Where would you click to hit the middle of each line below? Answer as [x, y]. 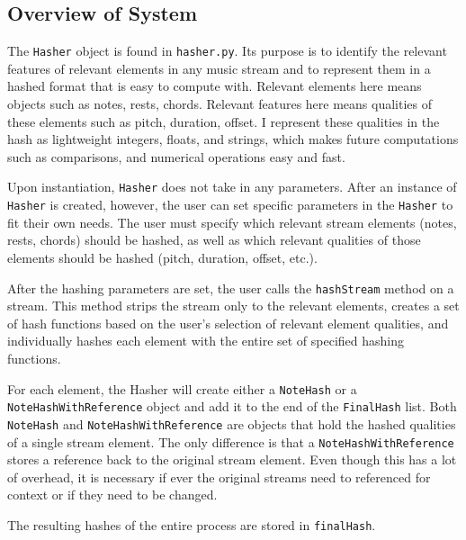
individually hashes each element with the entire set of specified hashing [206, 341]
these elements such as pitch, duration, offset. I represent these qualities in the [224, 121]
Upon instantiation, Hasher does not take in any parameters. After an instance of [232, 187]
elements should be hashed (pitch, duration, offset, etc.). [162, 257]
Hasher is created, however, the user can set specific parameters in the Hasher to [230, 205]
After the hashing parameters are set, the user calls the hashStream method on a [231, 288]
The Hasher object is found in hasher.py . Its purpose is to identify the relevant [227, 51]
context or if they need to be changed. [112, 495]
